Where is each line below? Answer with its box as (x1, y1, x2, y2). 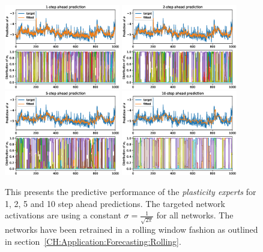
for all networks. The (156, 209, 234, 221)
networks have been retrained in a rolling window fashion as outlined (5, 223, 258, 236)
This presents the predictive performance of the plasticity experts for (5, 185, 256, 198)
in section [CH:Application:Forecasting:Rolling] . (5, 235, 181, 247)
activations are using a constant (5, 209, 121, 221)
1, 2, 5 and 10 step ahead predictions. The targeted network (5, 197, 225, 209)
